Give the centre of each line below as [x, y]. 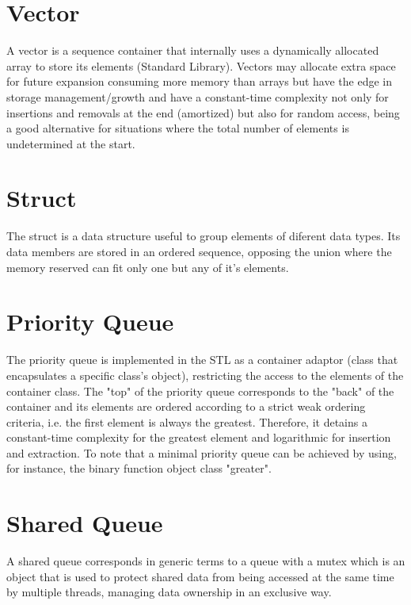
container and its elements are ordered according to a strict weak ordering [186, 406]
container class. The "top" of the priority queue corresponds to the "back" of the [200, 391]
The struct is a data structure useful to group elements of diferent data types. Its [204, 236]
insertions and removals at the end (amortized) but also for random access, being [203, 112]
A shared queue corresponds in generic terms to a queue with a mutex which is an [206, 561]
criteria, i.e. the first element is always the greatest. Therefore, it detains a [187, 421]
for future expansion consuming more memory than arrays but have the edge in [199, 81]
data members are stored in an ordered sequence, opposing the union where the [199, 251]
